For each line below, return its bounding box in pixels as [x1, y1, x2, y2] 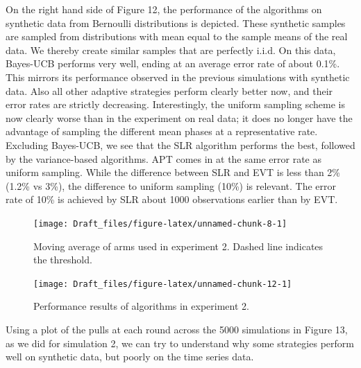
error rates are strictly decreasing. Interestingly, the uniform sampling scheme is [6, 97, 345, 112]
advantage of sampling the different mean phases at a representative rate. [6, 124, 318, 139]
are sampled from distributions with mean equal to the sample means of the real [6, 29, 348, 44]
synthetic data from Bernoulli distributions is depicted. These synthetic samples [6, 15, 346, 30]
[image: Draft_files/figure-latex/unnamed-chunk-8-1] [33, 218, 287, 229]
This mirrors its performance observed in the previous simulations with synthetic [6, 69, 350, 84]
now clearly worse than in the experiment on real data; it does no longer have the [6, 110, 353, 125]
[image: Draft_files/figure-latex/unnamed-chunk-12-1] [33, 279, 292, 289]
